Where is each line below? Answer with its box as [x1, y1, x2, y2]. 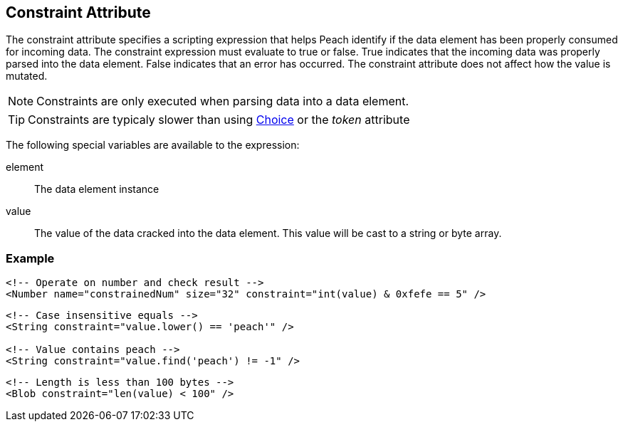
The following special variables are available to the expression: [6, 139, 300, 152]
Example [6, 251, 55, 265]
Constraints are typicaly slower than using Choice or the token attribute [28, 112, 410, 127]
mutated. [6, 70, 48, 83]
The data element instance [34, 183, 159, 196]
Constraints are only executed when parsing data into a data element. [36, 94, 409, 109]
